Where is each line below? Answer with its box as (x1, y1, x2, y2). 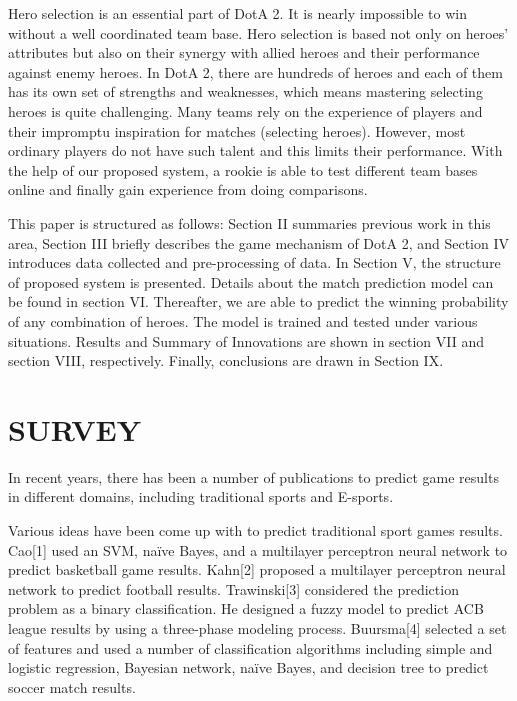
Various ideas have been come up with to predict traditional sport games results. (8, 520, 503, 540)
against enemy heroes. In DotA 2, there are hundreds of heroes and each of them (8, 61, 503, 82)
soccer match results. (8, 676, 136, 697)
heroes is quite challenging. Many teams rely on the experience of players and (8, 100, 483, 121)
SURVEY (8, 408, 142, 449)
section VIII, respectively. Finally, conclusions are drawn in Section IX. (8, 350, 444, 371)
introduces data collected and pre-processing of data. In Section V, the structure (8, 252, 501, 273)
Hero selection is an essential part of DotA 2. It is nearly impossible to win (8, 3, 467, 23)
